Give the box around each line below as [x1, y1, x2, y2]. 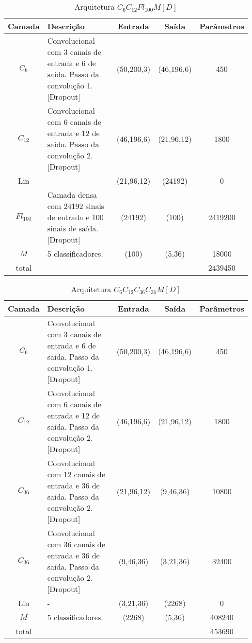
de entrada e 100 [47, 211, 104, 223]
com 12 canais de [47, 469, 105, 480]
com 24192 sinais [47, 200, 105, 211]
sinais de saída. [47, 223, 98, 234]
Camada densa [47, 189, 97, 200]
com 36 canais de [47, 539, 105, 550]
